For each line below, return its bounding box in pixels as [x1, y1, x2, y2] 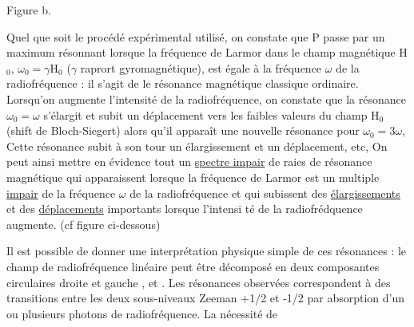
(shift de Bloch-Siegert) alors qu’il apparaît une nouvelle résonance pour [6, 122, 360, 139]
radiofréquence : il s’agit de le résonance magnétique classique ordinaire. [6, 75, 359, 92]
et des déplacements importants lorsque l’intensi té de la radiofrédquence [6, 200, 363, 217]
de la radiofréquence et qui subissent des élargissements [129, 184, 400, 201]
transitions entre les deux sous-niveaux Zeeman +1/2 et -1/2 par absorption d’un [6, 290, 405, 306]
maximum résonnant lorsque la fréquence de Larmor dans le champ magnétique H [6, 44, 408, 61]
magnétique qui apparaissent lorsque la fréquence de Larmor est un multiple [6, 168, 380, 185]
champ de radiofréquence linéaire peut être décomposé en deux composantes [6, 258, 380, 274]
